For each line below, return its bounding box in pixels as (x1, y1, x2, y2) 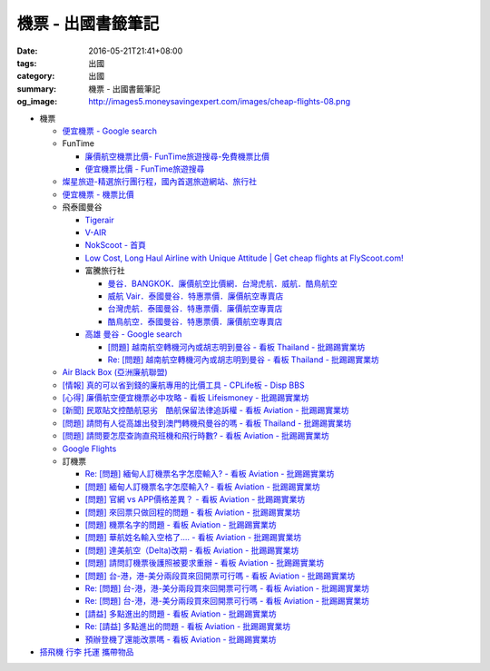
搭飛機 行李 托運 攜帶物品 (39, 646, 134, 657)
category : (16, 71, 55, 82)
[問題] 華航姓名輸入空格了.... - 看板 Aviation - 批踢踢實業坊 (84, 532, 302, 543)
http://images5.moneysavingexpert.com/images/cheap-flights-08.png (88, 96, 351, 107)
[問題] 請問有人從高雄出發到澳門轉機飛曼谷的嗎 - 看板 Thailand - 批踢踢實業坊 (62, 418, 352, 429)
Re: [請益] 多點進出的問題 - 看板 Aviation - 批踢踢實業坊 (84, 621, 291, 632)
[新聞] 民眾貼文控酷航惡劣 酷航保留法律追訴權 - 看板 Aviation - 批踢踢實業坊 (62, 405, 349, 416)
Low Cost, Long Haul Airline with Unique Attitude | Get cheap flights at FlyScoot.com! (84, 252, 404, 263)
